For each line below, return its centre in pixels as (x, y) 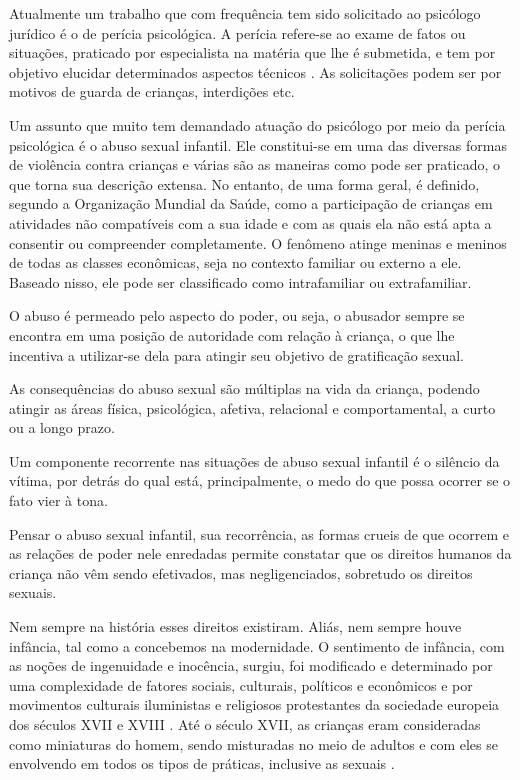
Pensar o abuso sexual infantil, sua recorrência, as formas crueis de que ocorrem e (259, 533)
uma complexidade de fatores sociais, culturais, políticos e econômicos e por (241, 684)
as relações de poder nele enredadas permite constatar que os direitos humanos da (260, 553)
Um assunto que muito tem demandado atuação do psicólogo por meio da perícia (257, 124)
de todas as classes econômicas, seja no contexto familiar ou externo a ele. (235, 262)
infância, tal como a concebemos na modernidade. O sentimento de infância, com (257, 645)
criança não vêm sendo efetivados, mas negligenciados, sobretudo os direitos (241, 572)
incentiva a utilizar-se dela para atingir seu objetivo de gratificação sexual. (236, 354)
